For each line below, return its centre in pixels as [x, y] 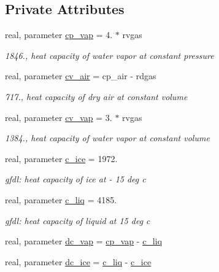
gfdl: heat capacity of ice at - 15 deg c [75, 179]
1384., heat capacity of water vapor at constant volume [107, 138]
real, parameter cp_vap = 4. [59, 35]
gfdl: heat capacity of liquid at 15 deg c [78, 220]
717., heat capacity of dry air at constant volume [96, 96]
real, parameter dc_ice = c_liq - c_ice [78, 261]
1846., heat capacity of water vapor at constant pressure [110, 55]
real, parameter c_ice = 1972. [61, 158]
